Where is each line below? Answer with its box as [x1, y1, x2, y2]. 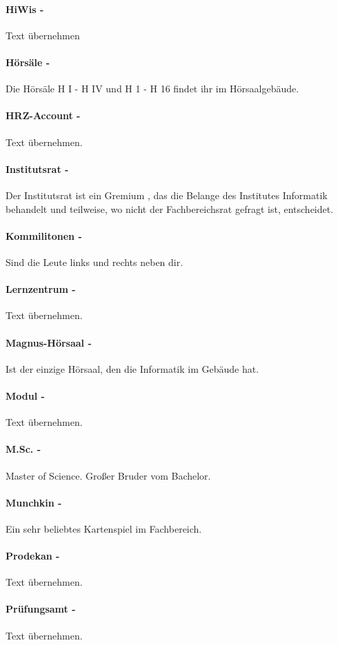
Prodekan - [6, 549, 60, 563]
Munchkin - [6, 495, 62, 509]
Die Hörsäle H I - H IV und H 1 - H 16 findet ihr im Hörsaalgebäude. [6, 81, 299, 96]
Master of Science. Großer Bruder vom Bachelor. [6, 468, 211, 482]
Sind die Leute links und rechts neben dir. [6, 254, 183, 269]
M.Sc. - [6, 442, 41, 456]
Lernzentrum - [6, 282, 76, 296]
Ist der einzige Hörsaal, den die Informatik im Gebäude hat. [6, 361, 259, 376]
